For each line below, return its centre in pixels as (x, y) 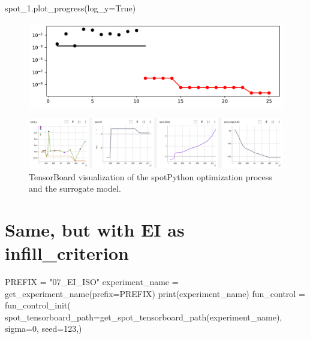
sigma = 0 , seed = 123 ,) (43, 329)
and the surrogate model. (75, 188)
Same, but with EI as (95, 229)
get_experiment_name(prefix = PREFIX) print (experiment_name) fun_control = (155, 293)
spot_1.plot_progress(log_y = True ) (70, 8)
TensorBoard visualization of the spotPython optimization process (151, 176)
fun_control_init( (38, 305)
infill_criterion (67, 253)
